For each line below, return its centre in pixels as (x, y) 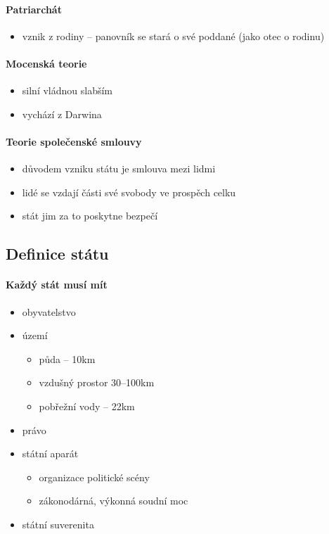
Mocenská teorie (46, 63)
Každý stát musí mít (57, 285)
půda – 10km (67, 358)
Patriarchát (34, 9)
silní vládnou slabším (67, 90)
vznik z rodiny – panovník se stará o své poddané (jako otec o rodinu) (173, 36)
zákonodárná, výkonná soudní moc (114, 501)
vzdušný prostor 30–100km (97, 382)
